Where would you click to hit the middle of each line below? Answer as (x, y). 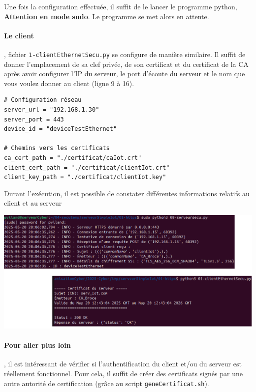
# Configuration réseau (43, 100)
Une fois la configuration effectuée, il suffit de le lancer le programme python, (121, 6)
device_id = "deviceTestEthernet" (61, 129)
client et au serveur (33, 203)
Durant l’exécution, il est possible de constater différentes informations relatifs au (127, 193)
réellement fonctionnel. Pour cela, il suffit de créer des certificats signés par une (123, 373)
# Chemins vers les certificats (57, 148)
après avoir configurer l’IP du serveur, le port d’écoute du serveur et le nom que (125, 74)
